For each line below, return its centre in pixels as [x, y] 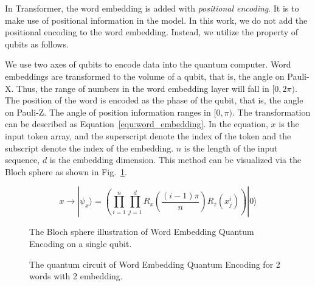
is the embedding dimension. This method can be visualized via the [175, 160]
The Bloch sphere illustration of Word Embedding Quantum [142, 232]
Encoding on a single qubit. [81, 243]
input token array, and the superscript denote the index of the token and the [148, 135]
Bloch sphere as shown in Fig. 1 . [66, 171]
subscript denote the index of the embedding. [89, 148]
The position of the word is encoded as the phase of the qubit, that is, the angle [154, 100]
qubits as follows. [37, 44]
